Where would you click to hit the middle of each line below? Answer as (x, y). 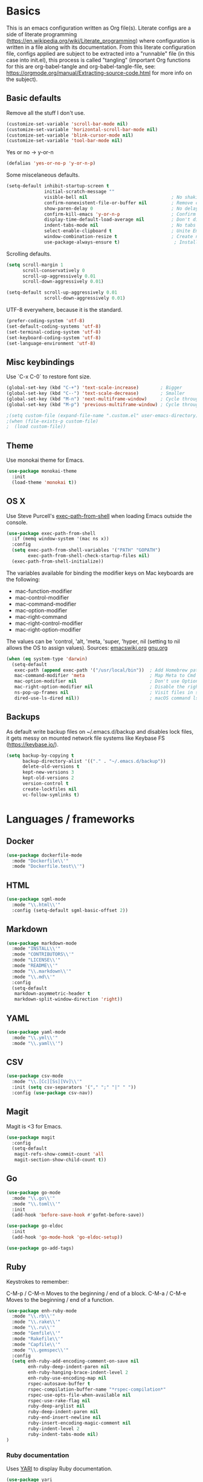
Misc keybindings (40, 362)
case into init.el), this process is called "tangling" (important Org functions (98, 60)
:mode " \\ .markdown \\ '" (41, 971)
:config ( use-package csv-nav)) (53, 1093)
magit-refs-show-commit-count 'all (59, 1154)
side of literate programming (42, 34)
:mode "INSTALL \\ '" (36, 949)
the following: (23, 579)
